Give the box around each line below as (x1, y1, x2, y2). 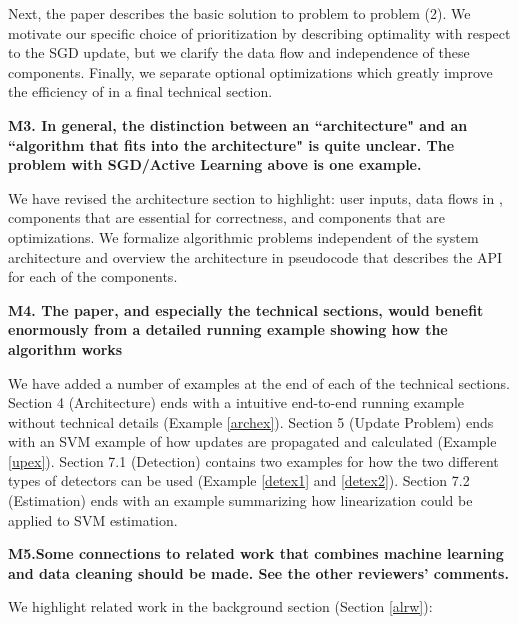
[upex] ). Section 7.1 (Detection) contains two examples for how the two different (8, 450, 499, 471)
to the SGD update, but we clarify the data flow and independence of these (8, 42, 470, 63)
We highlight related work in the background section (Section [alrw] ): (8, 596, 433, 617)
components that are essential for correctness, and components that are (8, 207, 445, 228)
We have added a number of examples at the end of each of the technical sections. (8, 372, 510, 393)
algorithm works (8, 338, 123, 359)
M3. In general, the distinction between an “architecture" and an (8, 114, 468, 135)
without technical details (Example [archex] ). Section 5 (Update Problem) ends (8, 411, 494, 432)
